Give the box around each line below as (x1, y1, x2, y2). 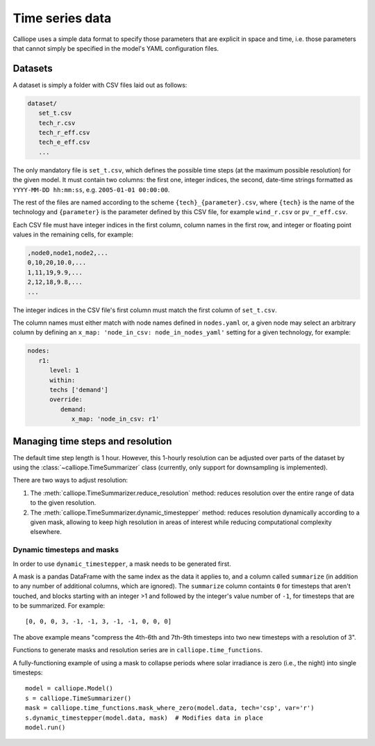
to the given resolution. (30, 498, 97, 507)
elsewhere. (30, 528, 62, 536)
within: (49, 376, 76, 384)
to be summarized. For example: (12, 601, 106, 610)
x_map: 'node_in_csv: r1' (71, 415, 160, 423)
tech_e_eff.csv (38, 138, 90, 146)
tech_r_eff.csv (38, 129, 90, 136)
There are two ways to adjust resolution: (12, 476, 128, 485)
